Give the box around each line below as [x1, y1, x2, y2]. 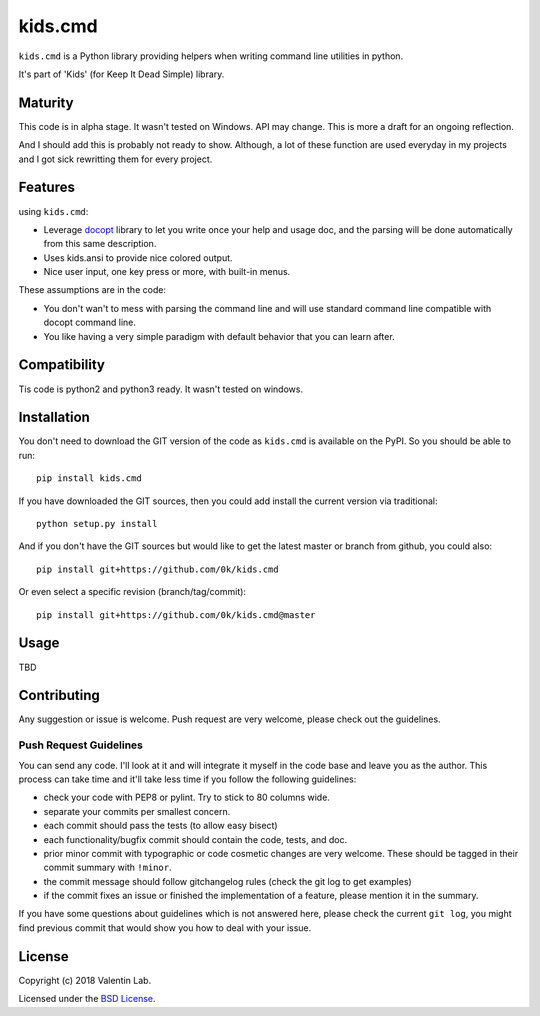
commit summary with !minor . [43, 861, 172, 874]
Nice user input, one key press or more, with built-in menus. [43, 266, 291, 278]
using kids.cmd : [18, 205, 89, 217]
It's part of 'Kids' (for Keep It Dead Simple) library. [18, 68, 225, 80]
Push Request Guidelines [18, 738, 144, 752]
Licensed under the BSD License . [18, 993, 156, 1005]
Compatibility [18, 356, 105, 374]
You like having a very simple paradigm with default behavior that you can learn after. [43, 330, 395, 342]
